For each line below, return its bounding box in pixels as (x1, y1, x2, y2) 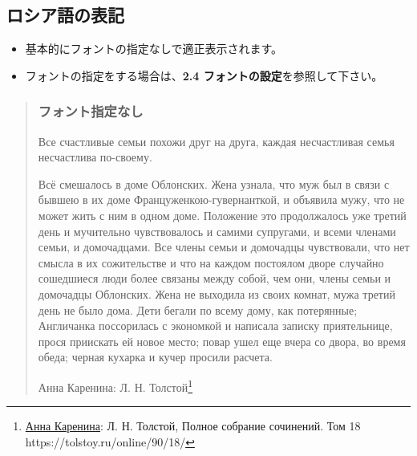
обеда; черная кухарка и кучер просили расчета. (38, 348, 273, 365)
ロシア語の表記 (6, 2, 124, 27)
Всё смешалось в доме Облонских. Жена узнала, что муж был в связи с (38, 175, 390, 192)
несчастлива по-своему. (38, 149, 152, 165)
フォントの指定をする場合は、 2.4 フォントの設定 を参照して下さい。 (25, 67, 383, 83)
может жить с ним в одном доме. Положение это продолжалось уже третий (38, 206, 407, 223)
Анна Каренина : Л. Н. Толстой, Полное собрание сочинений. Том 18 (25, 417, 361, 434)
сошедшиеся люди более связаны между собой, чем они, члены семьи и (38, 270, 391, 287)
